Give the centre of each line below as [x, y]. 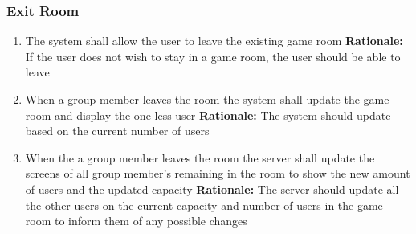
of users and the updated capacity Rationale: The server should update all [212, 189]
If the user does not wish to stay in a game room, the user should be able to [213, 56]
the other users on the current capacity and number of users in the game [204, 205]
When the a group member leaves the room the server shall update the [200, 157]
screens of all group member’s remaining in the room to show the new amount [218, 173]
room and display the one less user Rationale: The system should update [208, 115]
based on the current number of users [117, 131]
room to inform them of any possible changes [136, 221]
